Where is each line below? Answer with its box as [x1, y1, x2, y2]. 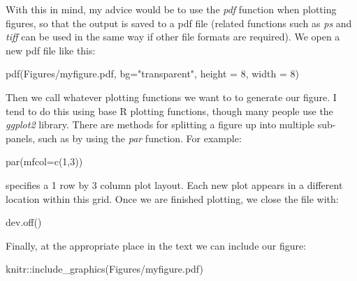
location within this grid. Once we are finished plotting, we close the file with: [6, 191, 339, 206]
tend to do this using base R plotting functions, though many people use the [6, 103, 333, 118]
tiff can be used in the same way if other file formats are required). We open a [6, 29, 340, 44]
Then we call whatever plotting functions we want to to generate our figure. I [6, 89, 337, 104]
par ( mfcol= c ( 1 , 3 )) [6, 154, 83, 169]
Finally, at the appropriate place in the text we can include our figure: [6, 238, 307, 252]
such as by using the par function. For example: [38, 130, 242, 145]
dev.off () [6, 215, 42, 229]
